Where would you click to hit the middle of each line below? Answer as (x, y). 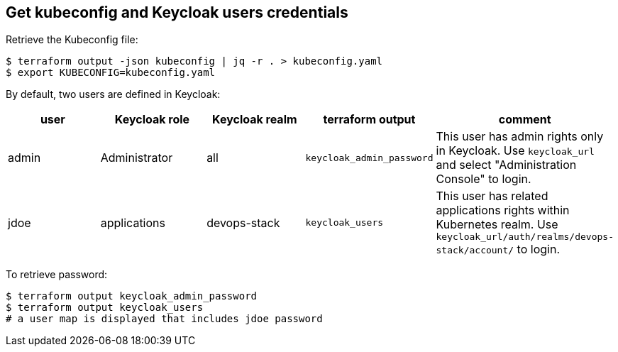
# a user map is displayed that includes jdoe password (164, 319)
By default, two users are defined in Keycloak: (113, 94)
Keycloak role (152, 120)
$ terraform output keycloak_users (105, 308)
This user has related (492, 196)
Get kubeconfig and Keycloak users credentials (177, 12)
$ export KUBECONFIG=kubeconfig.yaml (111, 73)
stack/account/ (475, 251)
